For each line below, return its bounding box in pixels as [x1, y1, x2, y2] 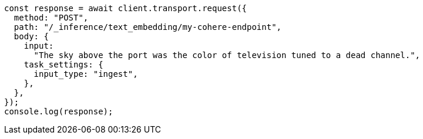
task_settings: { [23, 60, 103, 69]
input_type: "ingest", [33, 69, 138, 79]
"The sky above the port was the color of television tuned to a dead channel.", [33, 50, 421, 60]
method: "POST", [14, 13, 89, 22]
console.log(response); [4, 107, 113, 116]
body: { [14, 32, 49, 41]
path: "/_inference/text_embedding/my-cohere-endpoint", [14, 22, 282, 32]
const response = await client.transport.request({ [4, 4, 247, 13]
